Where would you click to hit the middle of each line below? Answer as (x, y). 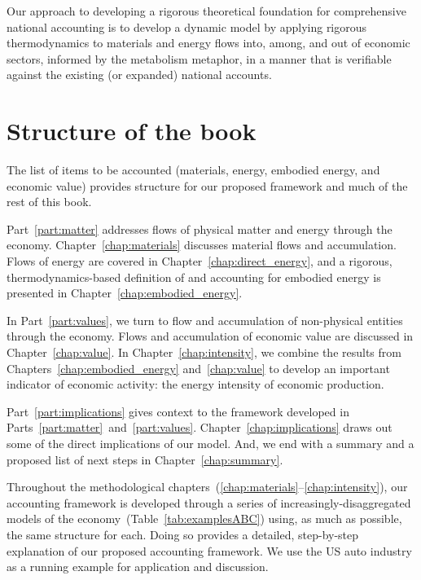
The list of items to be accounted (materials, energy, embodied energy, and (193, 170)
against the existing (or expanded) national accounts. (139, 75)
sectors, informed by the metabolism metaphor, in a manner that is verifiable (199, 58)
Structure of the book (132, 131)
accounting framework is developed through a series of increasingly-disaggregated (209, 502)
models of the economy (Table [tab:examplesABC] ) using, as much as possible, (204, 518)
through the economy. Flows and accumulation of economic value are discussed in (210, 336)
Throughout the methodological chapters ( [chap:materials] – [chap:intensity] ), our (207, 487)
